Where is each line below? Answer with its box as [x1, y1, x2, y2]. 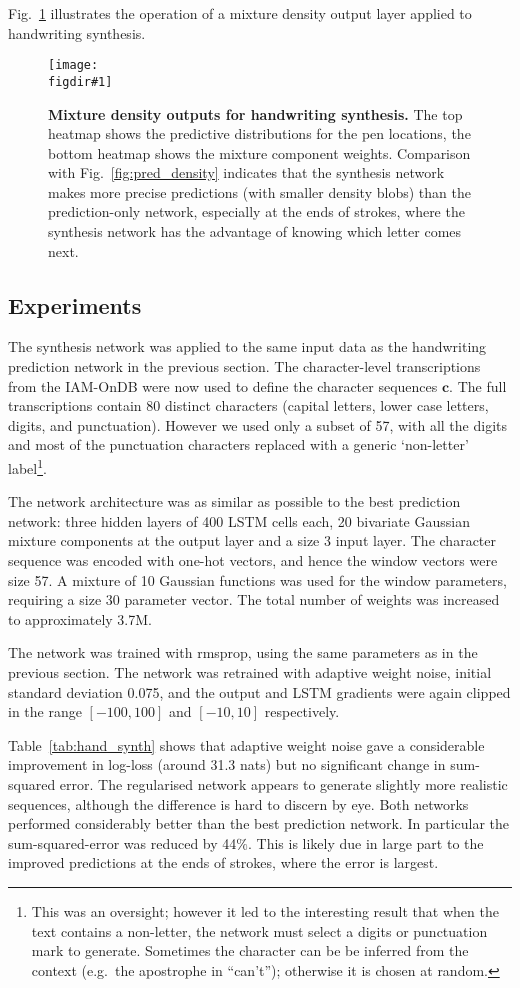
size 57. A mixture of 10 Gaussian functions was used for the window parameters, [8, 569, 507, 590]
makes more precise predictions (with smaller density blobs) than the [48, 181, 471, 202]
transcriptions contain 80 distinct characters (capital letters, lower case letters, [8, 395, 489, 416]
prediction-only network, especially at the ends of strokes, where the [48, 201, 465, 222]
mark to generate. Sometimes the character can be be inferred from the [31, 940, 469, 961]
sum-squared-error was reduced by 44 [8, 832, 237, 853]
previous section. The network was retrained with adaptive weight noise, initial [8, 662, 492, 683]
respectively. [264, 701, 340, 722]
